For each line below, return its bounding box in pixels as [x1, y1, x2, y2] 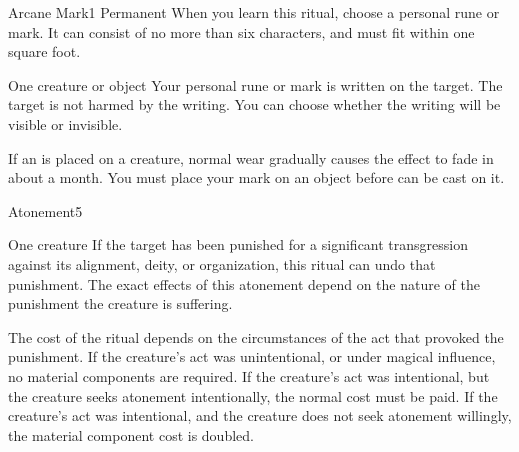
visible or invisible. [8, 113, 123, 134]
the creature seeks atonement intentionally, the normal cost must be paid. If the [8, 385, 498, 406]
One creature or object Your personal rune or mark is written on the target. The [8, 74, 503, 95]
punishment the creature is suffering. [8, 293, 233, 314]
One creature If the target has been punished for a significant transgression [8, 234, 468, 255]
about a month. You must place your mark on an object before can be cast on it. [8, 167, 505, 188]
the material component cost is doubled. [8, 424, 254, 445]
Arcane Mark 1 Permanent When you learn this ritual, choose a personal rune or [8, 2, 500, 22]
